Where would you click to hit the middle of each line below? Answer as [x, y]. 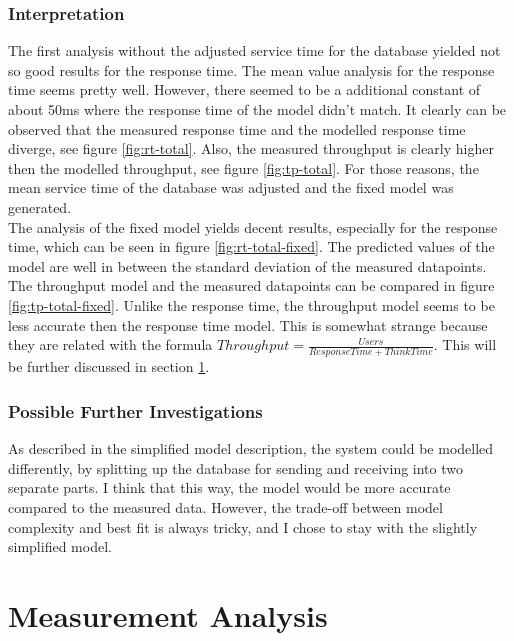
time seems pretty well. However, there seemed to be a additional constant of [244, 89]
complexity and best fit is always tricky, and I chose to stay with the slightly [243, 526]
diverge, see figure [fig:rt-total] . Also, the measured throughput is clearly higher [251, 148]
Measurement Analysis [168, 615]
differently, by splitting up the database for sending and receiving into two [235, 467]
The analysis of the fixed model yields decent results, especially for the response [253, 226]
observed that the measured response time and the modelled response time [237, 128]
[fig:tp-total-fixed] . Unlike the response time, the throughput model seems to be [251, 304]
